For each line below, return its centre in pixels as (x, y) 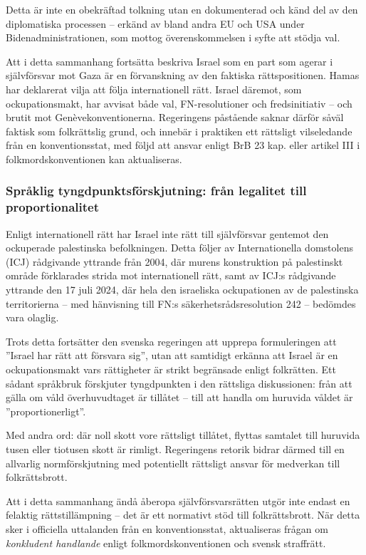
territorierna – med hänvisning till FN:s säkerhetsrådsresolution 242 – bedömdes (181, 303)
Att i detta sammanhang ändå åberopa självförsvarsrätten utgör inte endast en (178, 500)
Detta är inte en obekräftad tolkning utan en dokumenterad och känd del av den (182, 9)
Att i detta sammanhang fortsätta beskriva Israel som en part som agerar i (169, 61)
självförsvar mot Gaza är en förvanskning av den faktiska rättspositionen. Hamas (183, 75)
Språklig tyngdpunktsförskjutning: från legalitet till (156, 191)
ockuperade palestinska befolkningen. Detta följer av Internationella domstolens (179, 248)
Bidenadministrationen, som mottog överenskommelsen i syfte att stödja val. (173, 37)
